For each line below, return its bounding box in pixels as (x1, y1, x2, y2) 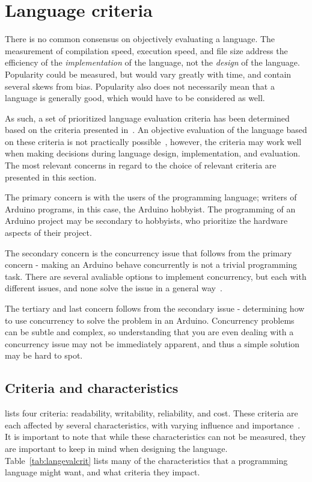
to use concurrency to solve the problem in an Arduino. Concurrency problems (5, 314, 295, 326)
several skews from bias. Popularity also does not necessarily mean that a (5, 79, 275, 92)
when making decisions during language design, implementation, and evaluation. (5, 147, 301, 159)
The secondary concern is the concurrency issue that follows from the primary (5, 246, 292, 259)
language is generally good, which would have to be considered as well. (5, 91, 265, 104)
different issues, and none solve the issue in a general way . (5, 282, 222, 294)
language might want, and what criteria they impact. (5, 466, 200, 478)
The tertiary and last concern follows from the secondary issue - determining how (5, 302, 305, 314)
